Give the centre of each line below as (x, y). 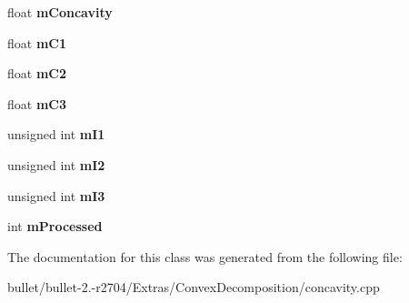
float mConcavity (60, 12)
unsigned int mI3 (56, 195)
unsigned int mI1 (56, 134)
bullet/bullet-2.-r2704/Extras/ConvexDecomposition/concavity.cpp (194, 287)
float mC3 (37, 103)
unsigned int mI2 (56, 164)
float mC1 (37, 42)
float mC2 (37, 73)
